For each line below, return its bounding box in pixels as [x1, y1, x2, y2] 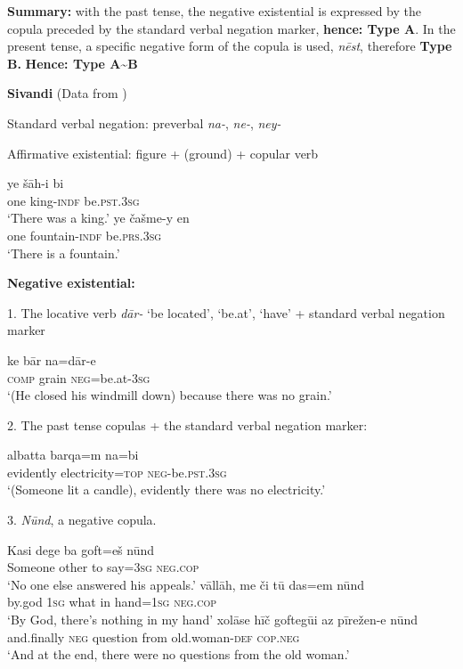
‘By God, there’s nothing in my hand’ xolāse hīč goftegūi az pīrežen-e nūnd [7, 610, 418, 629]
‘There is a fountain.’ [7, 243, 120, 262]
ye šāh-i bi [7, 174, 64, 192]
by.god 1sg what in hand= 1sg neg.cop [7, 592, 216, 611]
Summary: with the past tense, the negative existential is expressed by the [7, 2, 421, 20]
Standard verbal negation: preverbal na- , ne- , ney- [7, 113, 281, 132]
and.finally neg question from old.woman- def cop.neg [7, 627, 300, 646]
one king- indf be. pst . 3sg [7, 191, 140, 209]
